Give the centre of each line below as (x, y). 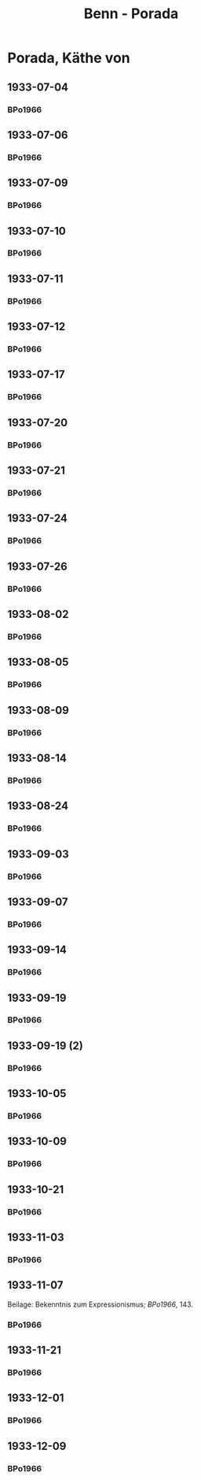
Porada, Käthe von (69, 58)
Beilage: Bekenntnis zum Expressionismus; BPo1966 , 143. (100, 1304)
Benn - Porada (131, 14)
